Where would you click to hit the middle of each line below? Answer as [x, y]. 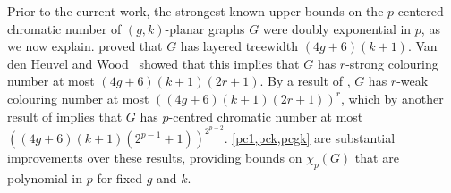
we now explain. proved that [85, 46]
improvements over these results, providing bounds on [155, 158]
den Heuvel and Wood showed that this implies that [153, 63]
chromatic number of [64, 28]
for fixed [120, 178]
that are [377, 158]
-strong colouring [392, 63]
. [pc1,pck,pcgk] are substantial [310, 138]
